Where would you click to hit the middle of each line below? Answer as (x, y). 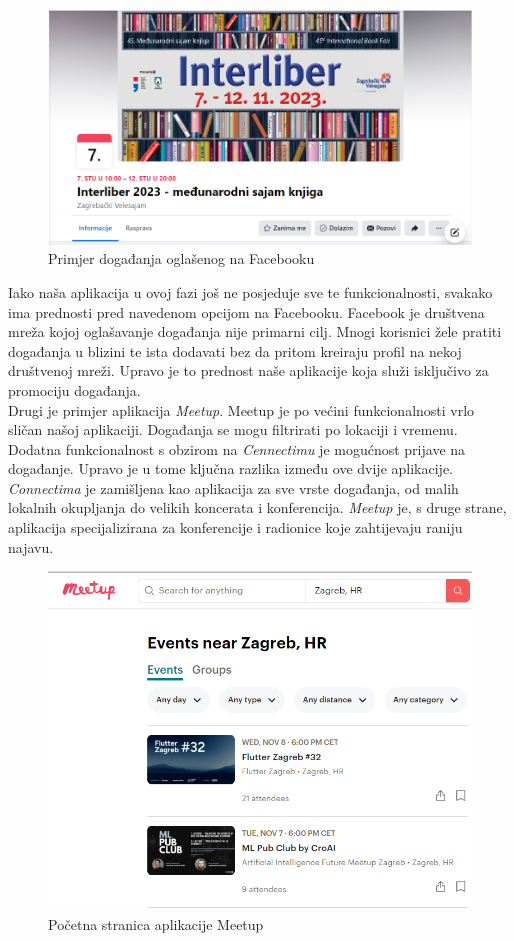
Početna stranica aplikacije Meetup (156, 923)
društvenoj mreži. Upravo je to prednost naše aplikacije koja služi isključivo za (248, 370)
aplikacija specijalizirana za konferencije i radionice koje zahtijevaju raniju (235, 527)
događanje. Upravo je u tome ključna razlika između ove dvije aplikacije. (230, 468)
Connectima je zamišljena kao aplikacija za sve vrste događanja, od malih (233, 487)
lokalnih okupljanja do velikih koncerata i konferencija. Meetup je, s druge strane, (257, 507)
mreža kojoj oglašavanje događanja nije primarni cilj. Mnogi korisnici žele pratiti (255, 331)
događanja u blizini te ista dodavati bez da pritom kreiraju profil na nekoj (235, 350)
